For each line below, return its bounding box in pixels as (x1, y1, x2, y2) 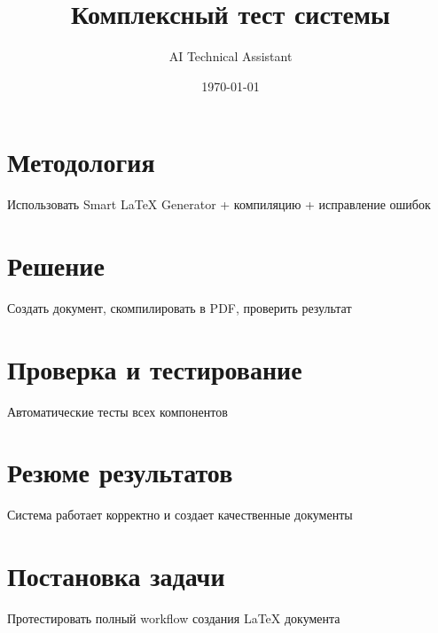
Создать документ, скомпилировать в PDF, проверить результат (7, 298, 352, 316)
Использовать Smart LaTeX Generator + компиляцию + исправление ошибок (7, 195, 431, 214)
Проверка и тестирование (7, 350, 302, 387)
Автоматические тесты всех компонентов (7, 402, 228, 420)
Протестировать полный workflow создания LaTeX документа (7, 609, 340, 628)
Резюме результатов (7, 454, 233, 490)
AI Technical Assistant (168, 47, 293, 66)
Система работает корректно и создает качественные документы (7, 505, 353, 524)
